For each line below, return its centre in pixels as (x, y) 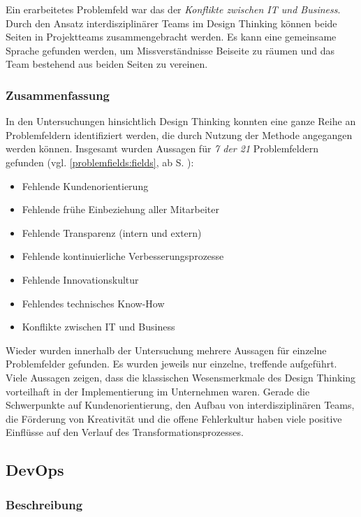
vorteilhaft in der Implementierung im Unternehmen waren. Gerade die (158, 391)
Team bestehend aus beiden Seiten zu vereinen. (107, 64)
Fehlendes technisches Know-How (93, 303)
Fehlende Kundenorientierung (85, 185)
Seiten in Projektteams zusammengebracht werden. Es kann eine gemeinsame (171, 37)
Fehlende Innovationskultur (80, 279)
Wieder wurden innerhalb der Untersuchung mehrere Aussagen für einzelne (166, 350)
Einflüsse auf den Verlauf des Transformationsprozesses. (125, 432)
